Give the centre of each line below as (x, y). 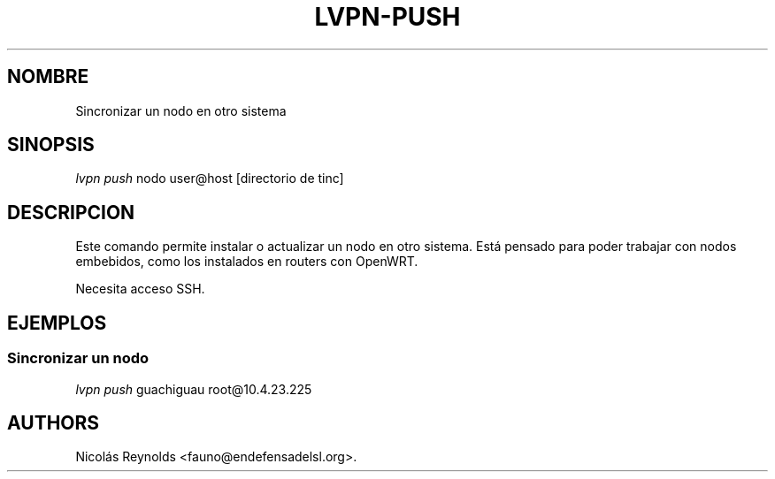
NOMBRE (48, 77)
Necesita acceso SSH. (140, 289)
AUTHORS (54, 422)
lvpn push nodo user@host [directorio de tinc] (210, 179)
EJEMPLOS (57, 323)
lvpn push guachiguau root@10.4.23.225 (194, 389)
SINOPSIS (51, 145)
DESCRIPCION (71, 212)
